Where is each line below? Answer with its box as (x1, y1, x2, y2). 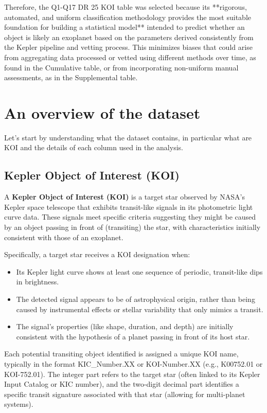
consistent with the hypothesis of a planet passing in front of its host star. (16, 331, 250, 342)
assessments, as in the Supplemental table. (4, 72, 138, 83)
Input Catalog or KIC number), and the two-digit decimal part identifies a (4, 379, 239, 389)
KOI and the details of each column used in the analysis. (4, 142, 183, 153)
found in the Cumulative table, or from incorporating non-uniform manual (4, 62, 239, 73)
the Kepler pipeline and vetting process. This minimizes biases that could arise (4, 42, 253, 52)
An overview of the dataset (4, 102, 201, 123)
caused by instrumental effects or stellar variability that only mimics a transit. (16, 303, 263, 314)
